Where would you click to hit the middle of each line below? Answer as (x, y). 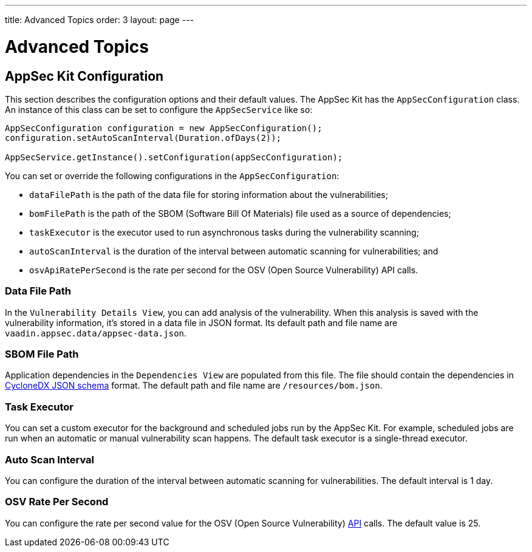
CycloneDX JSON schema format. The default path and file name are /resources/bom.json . (194, 386)
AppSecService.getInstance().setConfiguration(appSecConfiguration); (174, 157)
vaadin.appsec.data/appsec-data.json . (96, 333)
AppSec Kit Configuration (84, 76)
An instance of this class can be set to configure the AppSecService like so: (159, 109)
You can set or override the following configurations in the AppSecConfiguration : (172, 175)
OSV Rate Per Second (57, 502)
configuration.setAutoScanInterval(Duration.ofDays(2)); (143, 138)
